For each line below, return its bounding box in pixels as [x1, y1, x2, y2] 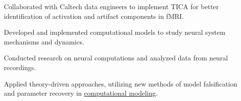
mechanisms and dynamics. [4, 36, 84, 46]
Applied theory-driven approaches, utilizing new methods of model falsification [4, 78, 238, 88]
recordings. [4, 62, 36, 72]
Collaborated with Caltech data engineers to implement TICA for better [4, 1, 219, 11]
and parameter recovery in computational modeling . [4, 88, 158, 98]
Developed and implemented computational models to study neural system [4, 27, 226, 37]
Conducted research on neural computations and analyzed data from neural [4, 53, 228, 63]
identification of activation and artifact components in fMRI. [4, 11, 184, 21]
